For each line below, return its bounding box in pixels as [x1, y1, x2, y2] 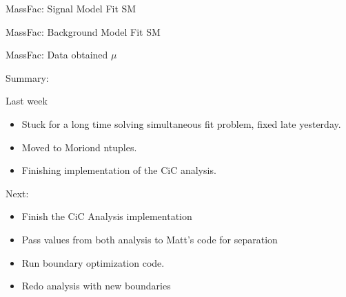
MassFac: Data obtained [6, 47, 108, 62]
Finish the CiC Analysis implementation [21, 209, 192, 223]
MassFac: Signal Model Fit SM [6, 1, 136, 15]
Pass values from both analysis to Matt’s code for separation [21, 232, 278, 246]
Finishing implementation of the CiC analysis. [21, 163, 216, 177]
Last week [6, 93, 48, 108]
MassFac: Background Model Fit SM [6, 24, 161, 38]
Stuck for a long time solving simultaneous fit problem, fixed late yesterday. [21, 116, 341, 131]
